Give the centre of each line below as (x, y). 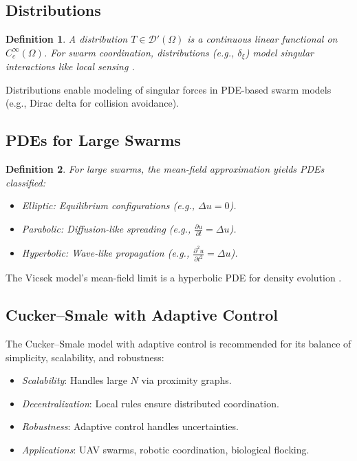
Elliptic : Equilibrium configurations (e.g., (108, 205)
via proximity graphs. (186, 380)
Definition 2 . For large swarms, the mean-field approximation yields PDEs (165, 169)
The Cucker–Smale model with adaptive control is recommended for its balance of (178, 344)
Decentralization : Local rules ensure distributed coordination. (150, 403)
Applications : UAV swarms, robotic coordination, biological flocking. (165, 450)
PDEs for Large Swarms (93, 140)
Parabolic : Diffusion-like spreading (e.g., (106, 229)
